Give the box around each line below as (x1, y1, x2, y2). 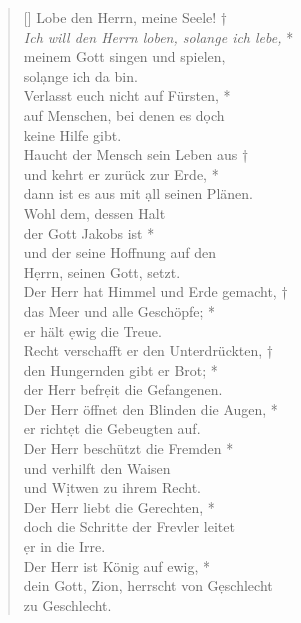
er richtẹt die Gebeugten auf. (23, 418, 201, 439)
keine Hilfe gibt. (23, 124, 122, 145)
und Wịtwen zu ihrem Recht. (23, 477, 201, 498)
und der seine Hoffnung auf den (23, 242, 217, 263)
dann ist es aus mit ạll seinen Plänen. (23, 183, 253, 204)
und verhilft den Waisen (23, 457, 171, 478)
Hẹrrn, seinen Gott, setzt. (23, 261, 181, 282)
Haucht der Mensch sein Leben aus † (23, 144, 249, 165)
